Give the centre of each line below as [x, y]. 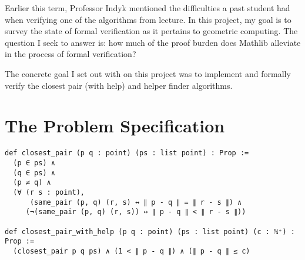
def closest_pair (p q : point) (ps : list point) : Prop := [127, 153]
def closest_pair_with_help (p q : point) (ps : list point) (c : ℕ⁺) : [150, 231]
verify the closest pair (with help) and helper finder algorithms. [119, 85]
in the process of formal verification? [71, 54]
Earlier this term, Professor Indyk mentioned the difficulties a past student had [148, 8]
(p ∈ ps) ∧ [34, 163]
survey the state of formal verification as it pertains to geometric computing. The [151, 31]
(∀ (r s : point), [49, 192]
